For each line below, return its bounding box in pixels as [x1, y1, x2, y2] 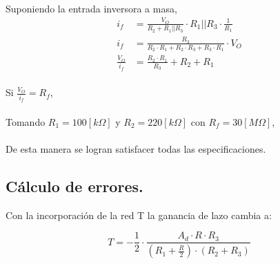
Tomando [6, 114, 46, 129]
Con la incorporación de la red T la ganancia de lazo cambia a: [6, 207, 272, 222]
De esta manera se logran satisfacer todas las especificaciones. [6, 141, 266, 155]
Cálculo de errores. [6, 175, 143, 196]
